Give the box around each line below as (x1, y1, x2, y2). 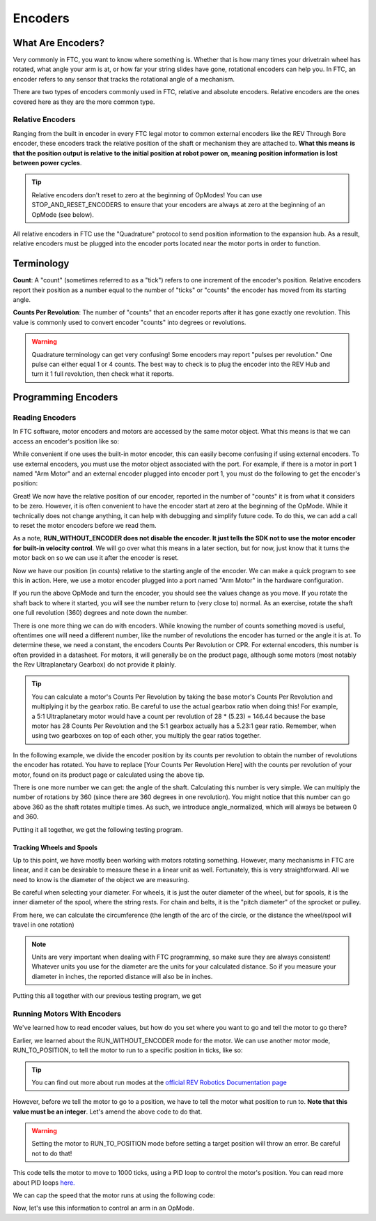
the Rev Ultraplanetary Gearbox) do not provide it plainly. (13, 660, 177, 669)
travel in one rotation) (13, 920, 75, 929)
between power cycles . (13, 158, 82, 167)
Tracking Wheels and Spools (13, 843, 97, 851)
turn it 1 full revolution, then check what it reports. (31, 370, 174, 378)
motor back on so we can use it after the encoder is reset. (13, 554, 179, 562)
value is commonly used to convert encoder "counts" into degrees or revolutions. (13, 318, 246, 326)
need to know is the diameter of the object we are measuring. (13, 875, 189, 883)
